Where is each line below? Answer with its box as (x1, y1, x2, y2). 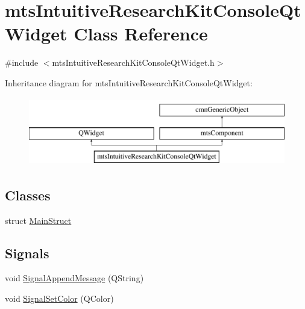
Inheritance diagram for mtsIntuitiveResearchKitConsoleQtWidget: (5, 76, 253, 89)
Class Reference (74, 21, 208, 46)
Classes (5, 185, 51, 204)
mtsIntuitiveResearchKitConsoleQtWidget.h (52, 56, 215, 69)
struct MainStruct (5, 214, 72, 226)
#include (5, 56, 39, 69)
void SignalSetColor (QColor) (5, 292, 114, 305)
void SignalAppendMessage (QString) (5, 272, 144, 284)
